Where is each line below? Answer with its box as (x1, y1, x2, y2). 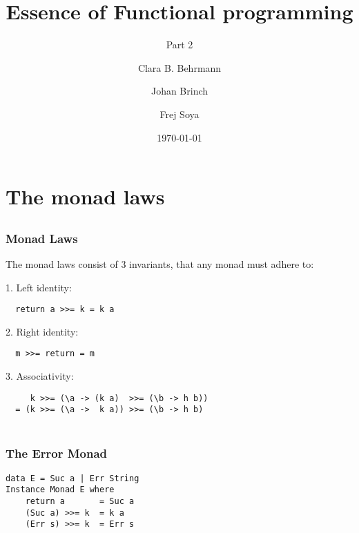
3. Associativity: (6, 369, 74, 383)
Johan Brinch (151, 84, 208, 98)
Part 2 (166, 37, 193, 52)
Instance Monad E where (6, 485, 115, 495)
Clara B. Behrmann (137, 60, 222, 75)
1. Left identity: (6, 280, 72, 294)
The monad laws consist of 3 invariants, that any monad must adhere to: (6, 256, 314, 271)
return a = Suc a (25, 496, 135, 507)
